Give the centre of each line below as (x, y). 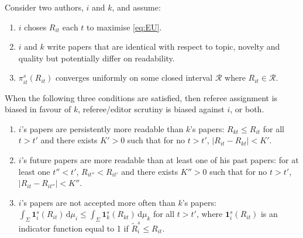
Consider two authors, (44, 7)
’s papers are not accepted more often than (98, 202)
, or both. (247, 109)
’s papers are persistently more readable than (102, 128)
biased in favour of (38, 109)
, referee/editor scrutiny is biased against (151, 109)
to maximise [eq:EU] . (124, 27)
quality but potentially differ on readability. (97, 58)
